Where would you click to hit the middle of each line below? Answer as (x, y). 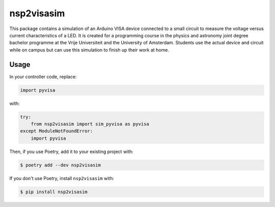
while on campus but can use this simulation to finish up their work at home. (89, 50)
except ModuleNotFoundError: (57, 131)
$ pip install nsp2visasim (54, 192)
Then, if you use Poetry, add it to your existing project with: (71, 151)
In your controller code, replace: (43, 76)
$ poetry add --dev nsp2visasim (61, 165)
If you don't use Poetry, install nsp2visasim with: (62, 178)
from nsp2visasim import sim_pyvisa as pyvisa (90, 124)
